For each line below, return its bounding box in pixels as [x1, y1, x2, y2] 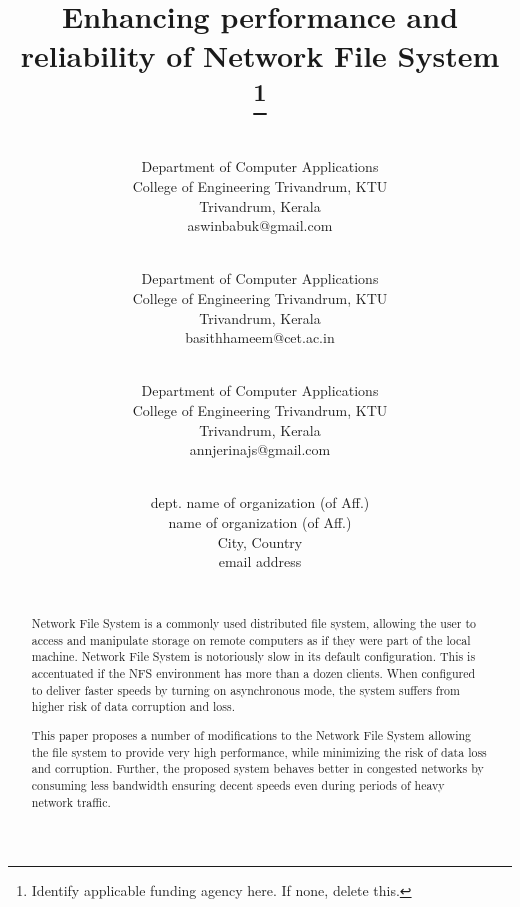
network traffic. [31, 793, 111, 810]
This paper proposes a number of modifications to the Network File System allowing [31, 726, 472, 743]
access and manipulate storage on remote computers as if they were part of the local [31, 631, 471, 648]
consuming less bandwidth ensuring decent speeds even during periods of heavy [31, 776, 445, 793]
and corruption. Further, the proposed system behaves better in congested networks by [31, 760, 484, 777]
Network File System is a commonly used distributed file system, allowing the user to [31, 615, 477, 632]
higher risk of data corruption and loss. [31, 698, 235, 715]
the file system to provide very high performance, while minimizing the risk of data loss [31, 743, 487, 760]
